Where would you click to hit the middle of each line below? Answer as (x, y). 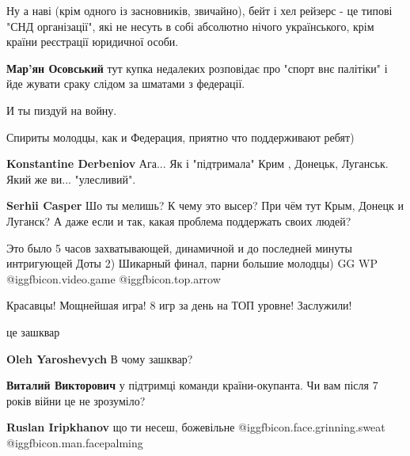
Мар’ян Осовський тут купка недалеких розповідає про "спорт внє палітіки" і (197, 68)
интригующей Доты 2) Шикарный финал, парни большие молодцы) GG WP (192, 263)
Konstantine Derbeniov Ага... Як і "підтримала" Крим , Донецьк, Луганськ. (197, 163)
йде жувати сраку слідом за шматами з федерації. (126, 84)
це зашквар (33, 331)
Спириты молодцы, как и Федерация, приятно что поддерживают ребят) (180, 137)
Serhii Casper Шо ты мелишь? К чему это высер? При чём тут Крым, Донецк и (205, 205)
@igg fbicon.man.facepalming (75, 442)
